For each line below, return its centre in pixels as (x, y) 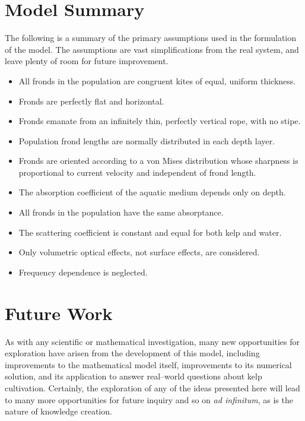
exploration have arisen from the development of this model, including (132, 353)
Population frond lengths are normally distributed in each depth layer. (147, 140)
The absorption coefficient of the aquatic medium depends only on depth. (152, 192)
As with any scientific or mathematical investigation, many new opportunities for (152, 341)
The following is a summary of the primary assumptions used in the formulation (151, 38)
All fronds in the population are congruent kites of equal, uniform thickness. (157, 80)
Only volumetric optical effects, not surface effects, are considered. (139, 252)
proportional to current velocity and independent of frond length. (137, 172)
